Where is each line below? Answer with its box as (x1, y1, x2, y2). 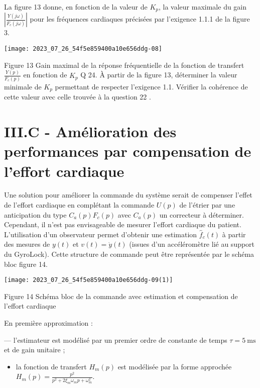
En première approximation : (4, 318, 93, 328)
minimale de (4, 81, 42, 91)
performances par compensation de (4, 141, 251, 161)
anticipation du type (4, 209, 67, 220)
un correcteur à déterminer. (159, 209, 244, 220)
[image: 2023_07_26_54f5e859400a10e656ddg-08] (4, 45, 162, 53)
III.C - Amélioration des (4, 121, 177, 142)
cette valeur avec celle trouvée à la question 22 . (4, 91, 151, 102)
